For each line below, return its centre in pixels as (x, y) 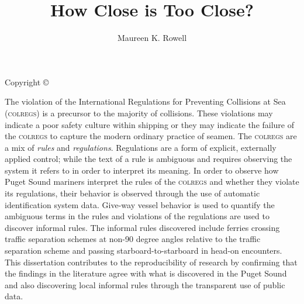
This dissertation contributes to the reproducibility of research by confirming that (151, 262)
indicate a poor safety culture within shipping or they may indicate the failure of (150, 124)
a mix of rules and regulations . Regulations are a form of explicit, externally (141, 147)
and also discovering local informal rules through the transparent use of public (145, 284)
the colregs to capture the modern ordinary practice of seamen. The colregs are (151, 136)
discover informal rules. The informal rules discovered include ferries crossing (142, 227)
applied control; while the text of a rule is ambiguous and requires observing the (148, 159)
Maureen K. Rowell (152, 38)
